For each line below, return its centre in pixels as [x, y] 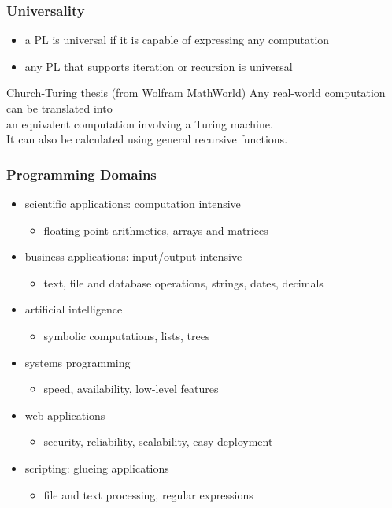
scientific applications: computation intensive [133, 203]
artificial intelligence [74, 309]
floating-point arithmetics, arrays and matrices [156, 230]
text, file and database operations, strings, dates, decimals [183, 282]
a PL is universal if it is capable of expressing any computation [177, 40]
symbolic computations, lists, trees [127, 335]
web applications [65, 415]
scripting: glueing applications [97, 467]
